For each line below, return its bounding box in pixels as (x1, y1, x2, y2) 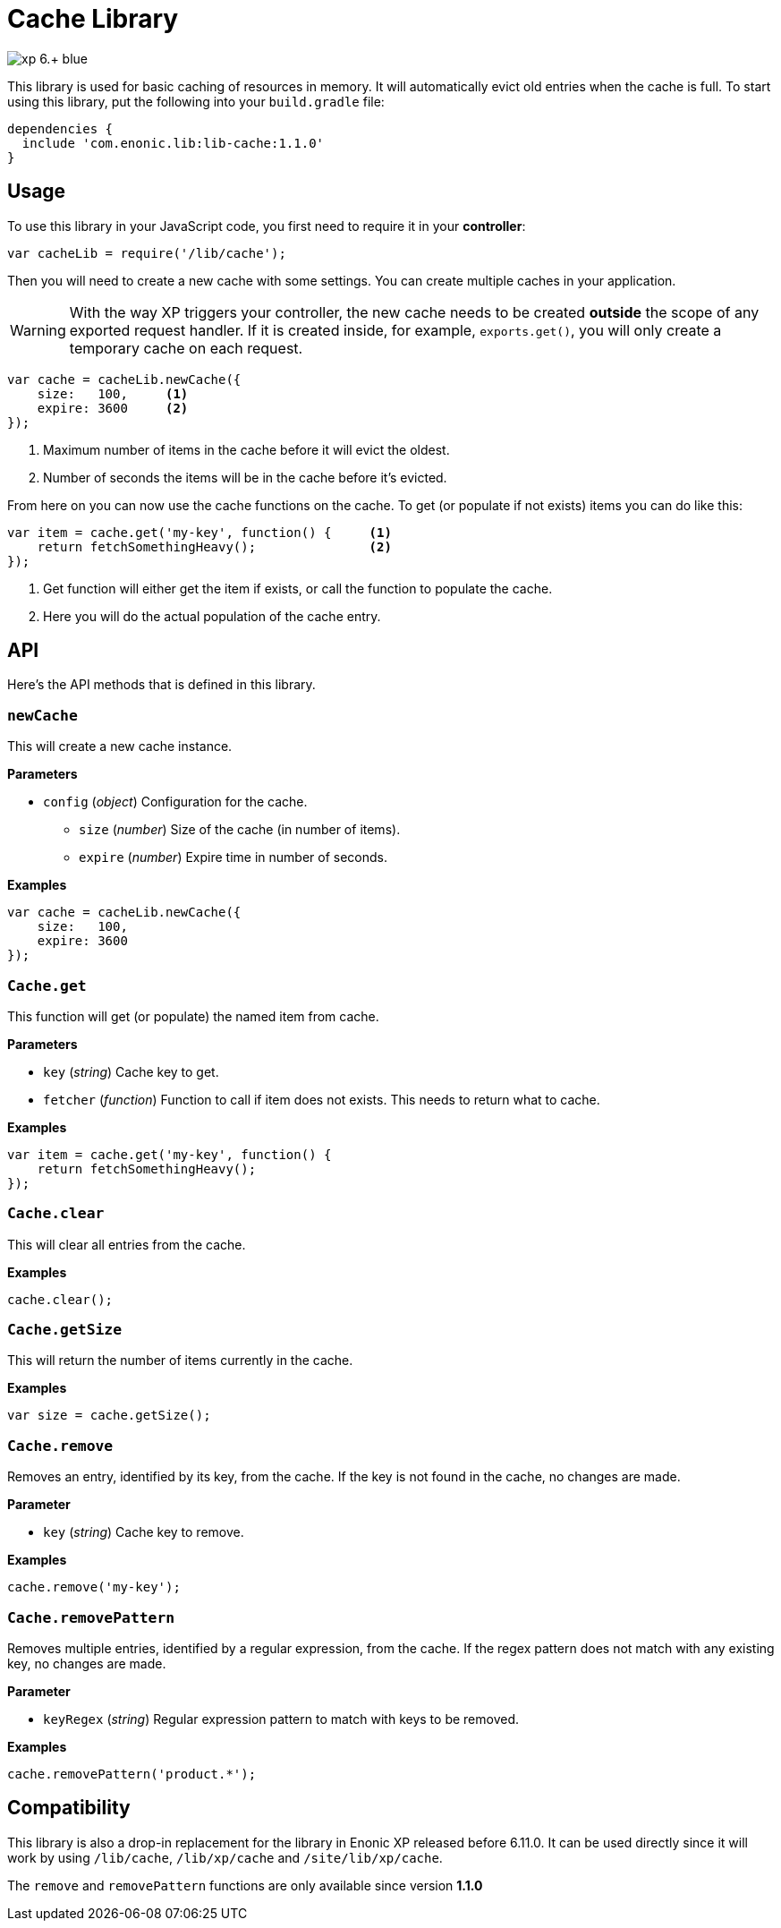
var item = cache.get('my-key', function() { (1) (7, 525, 392, 540)
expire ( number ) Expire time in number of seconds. (79, 849, 387, 866)
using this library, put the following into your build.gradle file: (7, 93, 385, 109)
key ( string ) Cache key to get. (43, 1063, 219, 1079)
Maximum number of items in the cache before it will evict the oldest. (43, 441, 450, 457)
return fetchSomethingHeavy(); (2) (37, 539, 392, 554)
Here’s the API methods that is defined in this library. (7, 677, 316, 693)
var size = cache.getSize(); (7, 1408, 211, 1423)
